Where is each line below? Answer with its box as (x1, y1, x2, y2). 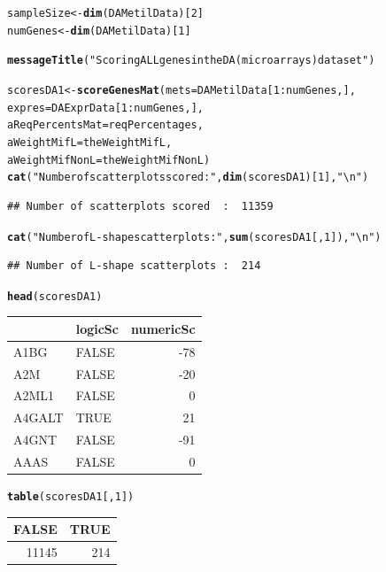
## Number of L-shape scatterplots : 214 (7, 259, 261, 273)
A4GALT (13, 408, 64, 427)
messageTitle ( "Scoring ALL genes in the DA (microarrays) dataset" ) (7, 54, 375, 67)
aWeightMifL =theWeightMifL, (7, 135, 173, 149)
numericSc (130, 319, 196, 337)
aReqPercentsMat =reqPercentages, (7, 119, 204, 132)
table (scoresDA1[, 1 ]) (7, 491, 135, 504)
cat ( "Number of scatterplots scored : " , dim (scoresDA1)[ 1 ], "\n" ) (7, 171, 369, 184)
